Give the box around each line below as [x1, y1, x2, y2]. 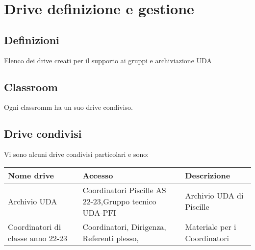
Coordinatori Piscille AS [82, 184, 166, 196]
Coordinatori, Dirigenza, [82, 221, 166, 232]
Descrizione [185, 169, 230, 181]
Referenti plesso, [82, 232, 139, 244]
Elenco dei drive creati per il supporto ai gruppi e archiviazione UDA [4, 55, 212, 65]
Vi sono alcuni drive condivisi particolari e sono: [4, 149, 149, 159]
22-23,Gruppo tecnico [82, 195, 156, 207]
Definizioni [4, 32, 59, 47]
